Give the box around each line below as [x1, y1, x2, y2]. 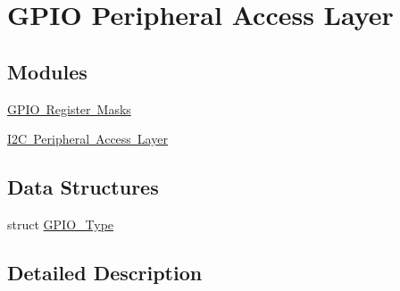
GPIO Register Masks [7, 99, 131, 118]
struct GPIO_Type [7, 214, 114, 233]
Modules [7, 57, 87, 85]
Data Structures [7, 173, 159, 201]
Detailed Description [7, 258, 203, 286]
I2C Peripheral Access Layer [7, 129, 168, 148]
